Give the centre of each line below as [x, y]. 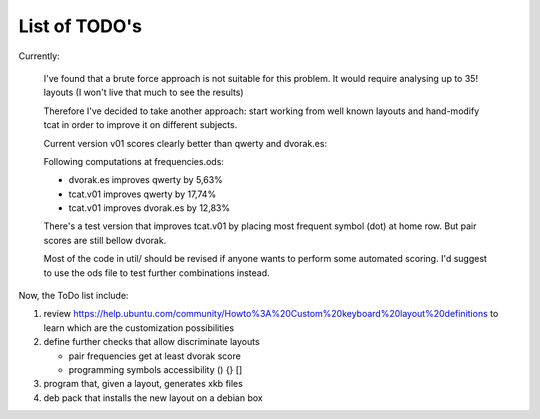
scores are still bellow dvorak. [105, 240]
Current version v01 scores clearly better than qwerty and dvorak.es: [185, 143]
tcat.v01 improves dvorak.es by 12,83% [149, 208]
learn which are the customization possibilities [139, 327]
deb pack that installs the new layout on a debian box [153, 397]
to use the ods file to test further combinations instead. [156, 272]
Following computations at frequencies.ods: [134, 161]
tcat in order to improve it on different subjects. [140, 125]
